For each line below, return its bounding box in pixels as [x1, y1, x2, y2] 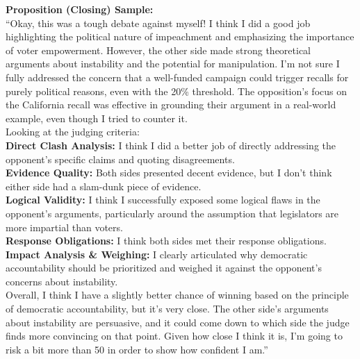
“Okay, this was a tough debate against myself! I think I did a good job [6, 15, 311, 30]
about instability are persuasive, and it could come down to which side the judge [6, 315, 350, 329]
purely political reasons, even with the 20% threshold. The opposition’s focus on [6, 83, 347, 98]
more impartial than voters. [6, 219, 123, 234]
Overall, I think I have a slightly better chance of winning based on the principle [6, 287, 349, 302]
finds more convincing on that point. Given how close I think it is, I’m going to [6, 328, 343, 343]
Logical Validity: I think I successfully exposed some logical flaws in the [6, 192, 320, 207]
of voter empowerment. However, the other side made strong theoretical [6, 42, 311, 57]
